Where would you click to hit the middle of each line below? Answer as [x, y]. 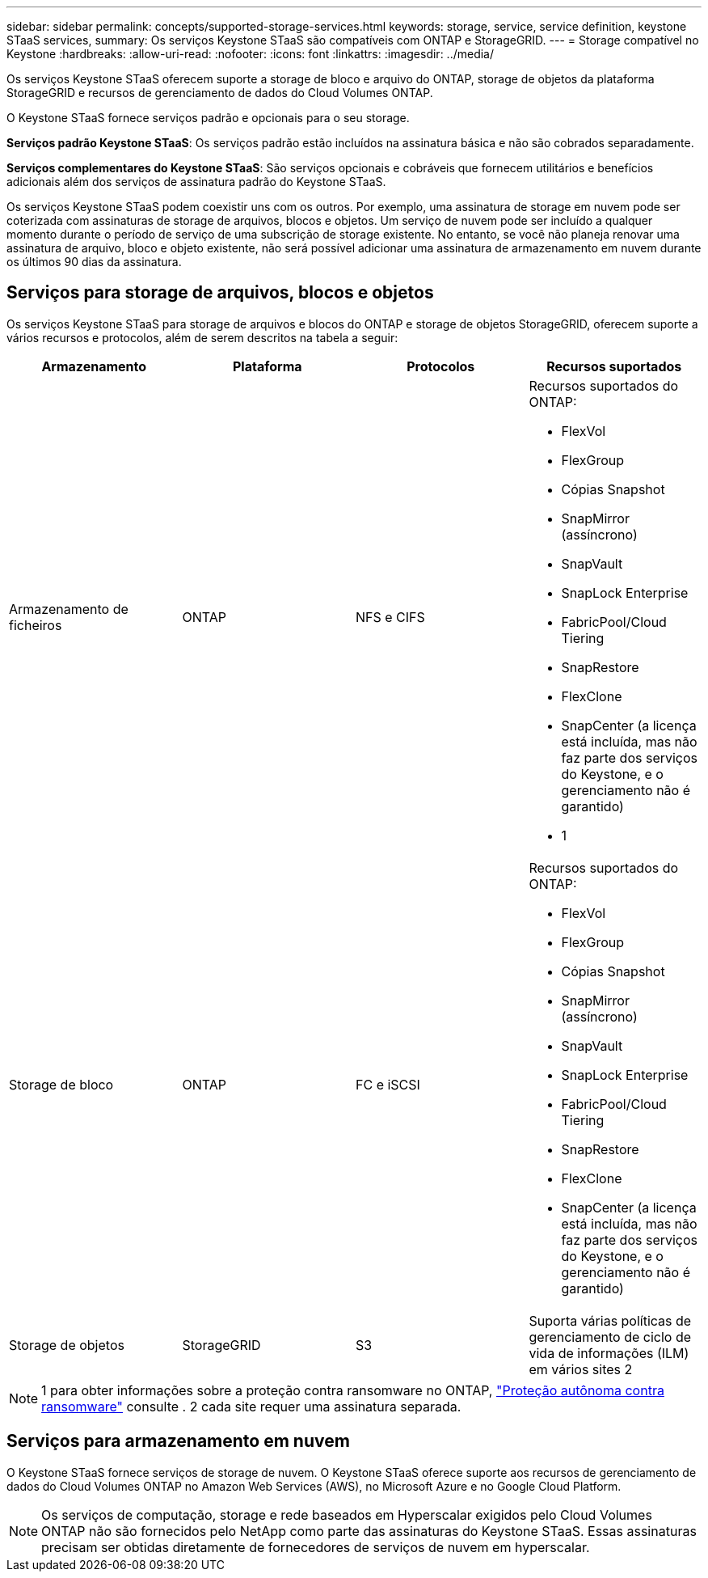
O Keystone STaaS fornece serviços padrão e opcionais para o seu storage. [208, 118]
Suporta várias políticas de [610, 1320]
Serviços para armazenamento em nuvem [178, 1441]
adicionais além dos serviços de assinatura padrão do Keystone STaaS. [196, 182]
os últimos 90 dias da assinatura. [94, 262]
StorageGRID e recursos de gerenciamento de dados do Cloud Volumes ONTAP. [220, 93]
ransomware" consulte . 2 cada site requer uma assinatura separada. [251, 1406]
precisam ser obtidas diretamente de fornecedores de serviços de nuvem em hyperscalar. [316, 1547]
